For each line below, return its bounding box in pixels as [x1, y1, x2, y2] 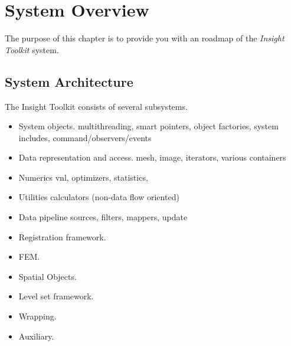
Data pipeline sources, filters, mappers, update [18, 211, 188, 223]
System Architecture [5, 72, 133, 90]
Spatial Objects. [18, 270, 77, 282]
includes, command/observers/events [18, 131, 152, 143]
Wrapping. [18, 310, 57, 322]
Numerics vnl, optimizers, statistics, [18, 171, 148, 183]
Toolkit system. [5, 43, 59, 56]
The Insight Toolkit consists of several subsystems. [5, 100, 188, 112]
